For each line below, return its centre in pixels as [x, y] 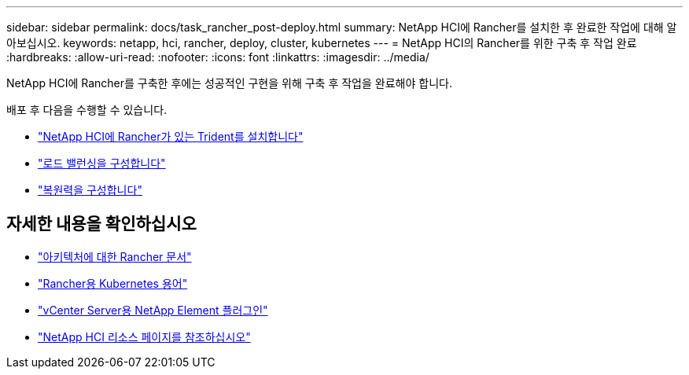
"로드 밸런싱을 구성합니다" [102, 163]
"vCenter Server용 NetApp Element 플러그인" [153, 310]
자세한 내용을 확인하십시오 [101, 224]
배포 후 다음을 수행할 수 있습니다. [87, 110]
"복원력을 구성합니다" [90, 190]
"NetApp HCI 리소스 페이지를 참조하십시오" [144, 336]
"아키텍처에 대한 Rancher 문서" [115, 256]
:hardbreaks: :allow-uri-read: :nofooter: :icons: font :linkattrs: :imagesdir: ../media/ [218, 57]
